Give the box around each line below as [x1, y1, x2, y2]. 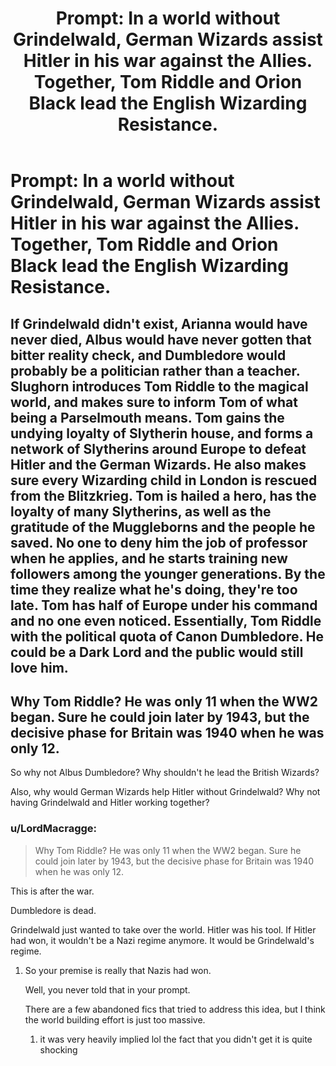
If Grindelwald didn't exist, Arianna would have [10, 315, 308, 332]
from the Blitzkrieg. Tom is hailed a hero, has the [10, 487, 317, 504]
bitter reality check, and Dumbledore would [10, 347, 287, 364]
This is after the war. [10, 885, 95, 897]
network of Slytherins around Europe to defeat [10, 440, 307, 457]
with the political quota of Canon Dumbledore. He [10, 628, 325, 645]
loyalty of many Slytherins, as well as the [10, 503, 272, 520]
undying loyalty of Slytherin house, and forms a [10, 425, 314, 442]
